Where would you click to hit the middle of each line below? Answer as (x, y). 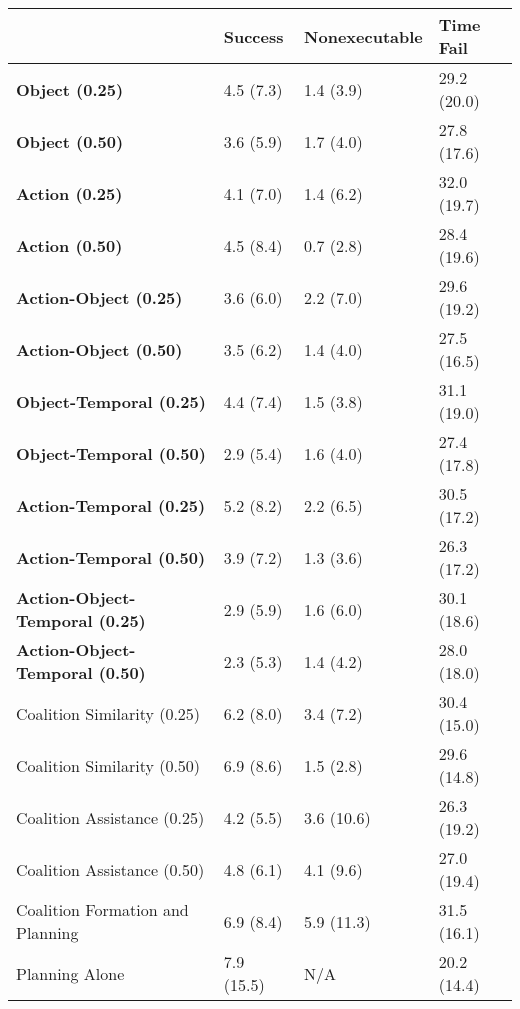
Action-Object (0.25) (99, 297)
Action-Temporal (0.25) (111, 505)
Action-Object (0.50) (99, 349)
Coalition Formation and (102, 909)
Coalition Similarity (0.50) (108, 765)
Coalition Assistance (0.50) (110, 869)
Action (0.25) (69, 193)
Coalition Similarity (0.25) (108, 713)
